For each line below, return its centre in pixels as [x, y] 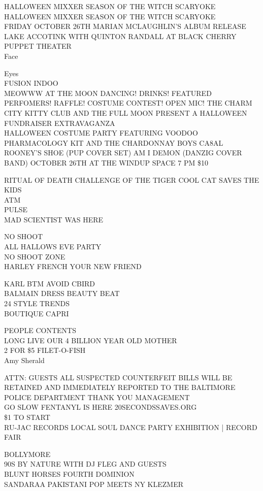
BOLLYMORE [27, 454]
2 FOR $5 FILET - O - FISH [45, 350]
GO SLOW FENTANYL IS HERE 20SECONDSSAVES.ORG [101, 407]
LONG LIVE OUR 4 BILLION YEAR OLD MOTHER [91, 340]
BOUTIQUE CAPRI [37, 313]
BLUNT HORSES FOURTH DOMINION [69, 473]
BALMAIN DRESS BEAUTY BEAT [62, 293]
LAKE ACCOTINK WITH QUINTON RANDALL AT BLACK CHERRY [120, 36]
